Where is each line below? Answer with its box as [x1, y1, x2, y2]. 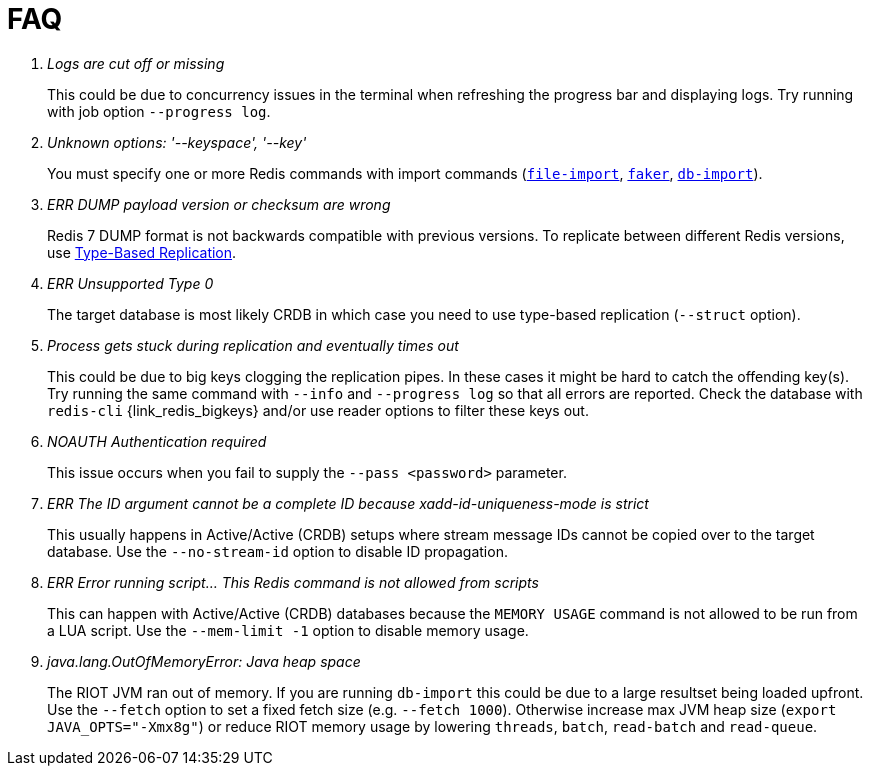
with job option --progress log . [47, 102, 271, 120]
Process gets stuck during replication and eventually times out [47, 336, 459, 354]
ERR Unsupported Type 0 [47, 274, 214, 292]
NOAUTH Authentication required [47, 432, 267, 450]
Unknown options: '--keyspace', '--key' [47, 133, 307, 151]
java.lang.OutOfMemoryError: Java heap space [47, 652, 361, 670]
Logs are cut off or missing [47, 54, 225, 72]
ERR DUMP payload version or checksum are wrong [47, 195, 391, 213]
